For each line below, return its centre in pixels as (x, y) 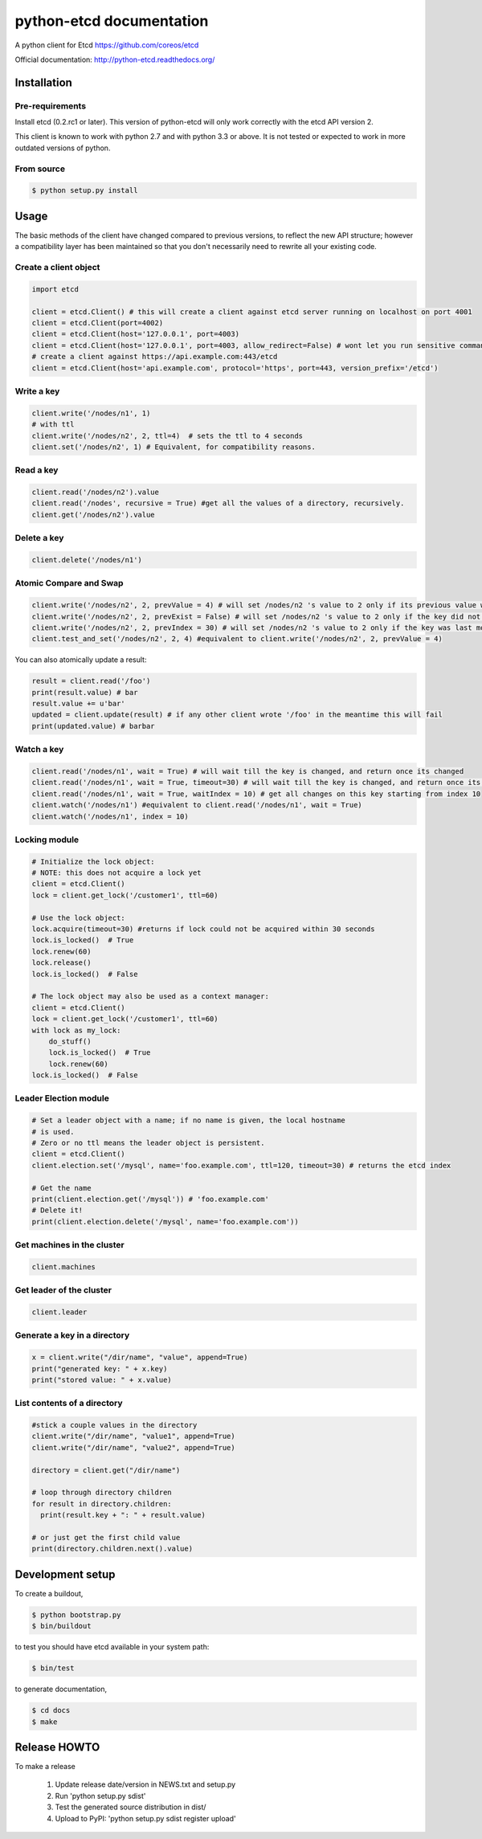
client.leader (59, 1312)
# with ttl (53, 425)
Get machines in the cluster (69, 1245)
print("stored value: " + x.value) (102, 1379)
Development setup (65, 1574)
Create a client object (57, 268)
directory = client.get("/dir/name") (106, 1470)
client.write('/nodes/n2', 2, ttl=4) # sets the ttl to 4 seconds (167, 435)
